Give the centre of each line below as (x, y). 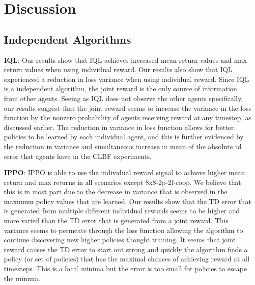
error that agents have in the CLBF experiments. (78, 156)
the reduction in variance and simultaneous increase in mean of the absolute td (123, 146)
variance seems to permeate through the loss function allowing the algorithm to (124, 230)
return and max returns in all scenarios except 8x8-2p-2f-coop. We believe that (123, 182)
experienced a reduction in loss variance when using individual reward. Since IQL (127, 79)
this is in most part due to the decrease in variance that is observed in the (116, 192)
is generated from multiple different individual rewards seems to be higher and (122, 211)
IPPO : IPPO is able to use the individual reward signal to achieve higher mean (125, 172)
